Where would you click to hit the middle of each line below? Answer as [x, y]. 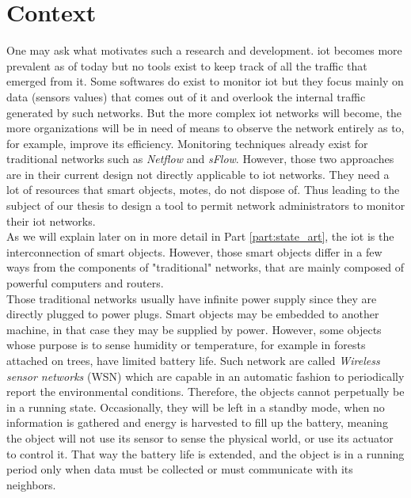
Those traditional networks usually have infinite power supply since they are [192, 298]
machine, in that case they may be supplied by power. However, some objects [194, 329]
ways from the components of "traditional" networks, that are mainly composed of [205, 267]
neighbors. [31, 484]
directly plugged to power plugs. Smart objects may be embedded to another [193, 314]
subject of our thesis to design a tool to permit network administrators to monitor [206, 205]
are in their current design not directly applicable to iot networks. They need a [198, 174]
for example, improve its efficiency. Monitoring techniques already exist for [187, 143]
